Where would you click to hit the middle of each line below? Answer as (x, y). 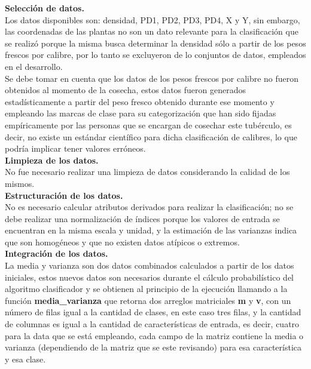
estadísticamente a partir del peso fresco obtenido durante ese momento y (140, 101)
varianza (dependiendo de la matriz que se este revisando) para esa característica (153, 347)
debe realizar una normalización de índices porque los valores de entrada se (142, 218)
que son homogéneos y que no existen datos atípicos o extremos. (122, 242)
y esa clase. (25, 359)
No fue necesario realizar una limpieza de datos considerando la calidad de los (147, 172)
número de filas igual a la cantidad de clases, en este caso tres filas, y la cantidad (153, 312)
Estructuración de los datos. (64, 195)
